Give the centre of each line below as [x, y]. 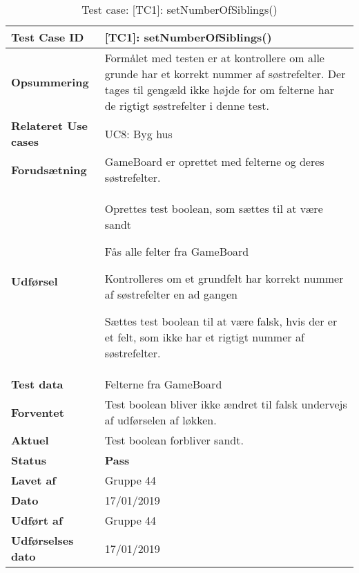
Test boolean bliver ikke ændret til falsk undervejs [226, 404]
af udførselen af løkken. [161, 420]
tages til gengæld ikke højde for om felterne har [219, 90]
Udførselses [42, 540]
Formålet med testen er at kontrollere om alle [214, 58]
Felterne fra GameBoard [163, 384]
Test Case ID [48, 37]
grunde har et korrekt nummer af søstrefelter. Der [225, 74]
